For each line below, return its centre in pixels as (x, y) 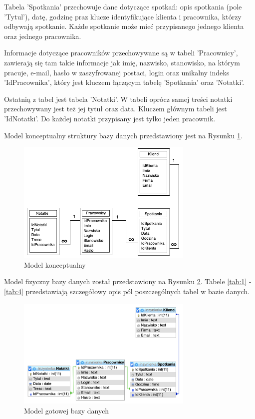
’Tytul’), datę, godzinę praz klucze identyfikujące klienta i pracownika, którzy (123, 16)
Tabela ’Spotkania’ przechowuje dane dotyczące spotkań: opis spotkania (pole (123, 6)
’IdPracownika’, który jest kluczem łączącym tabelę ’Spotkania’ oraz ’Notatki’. (124, 82)
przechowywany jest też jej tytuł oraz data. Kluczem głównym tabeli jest (116, 109)
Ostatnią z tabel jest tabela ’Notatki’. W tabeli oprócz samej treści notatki (118, 99)
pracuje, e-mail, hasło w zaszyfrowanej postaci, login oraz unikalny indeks (117, 72)
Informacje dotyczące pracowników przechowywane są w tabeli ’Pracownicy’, (121, 53)
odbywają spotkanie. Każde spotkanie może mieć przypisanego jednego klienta (124, 26)
